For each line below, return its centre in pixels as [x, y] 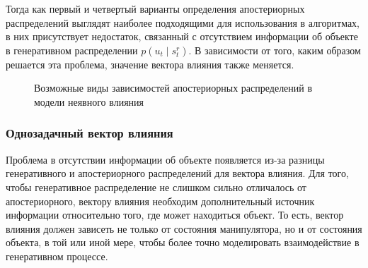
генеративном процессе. [57, 256]
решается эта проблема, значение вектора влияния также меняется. [150, 64]
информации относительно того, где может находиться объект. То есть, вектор [175, 215]
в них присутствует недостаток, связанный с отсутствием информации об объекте [182, 36]
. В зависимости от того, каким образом [275, 50]
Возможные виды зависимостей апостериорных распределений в [173, 88]
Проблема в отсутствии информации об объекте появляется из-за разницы [165, 159]
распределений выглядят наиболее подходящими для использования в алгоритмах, [183, 22]
